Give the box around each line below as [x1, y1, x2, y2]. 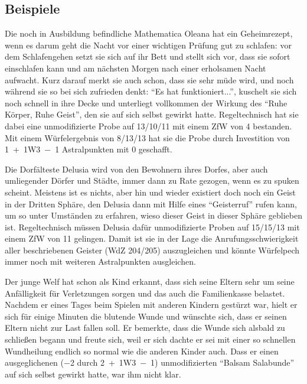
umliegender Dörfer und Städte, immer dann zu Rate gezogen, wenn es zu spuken [5, 174, 299, 187]
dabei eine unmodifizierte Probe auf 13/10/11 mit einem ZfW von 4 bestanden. [5, 119, 292, 132]
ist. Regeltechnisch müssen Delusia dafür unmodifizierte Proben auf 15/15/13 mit [5, 220, 300, 233]
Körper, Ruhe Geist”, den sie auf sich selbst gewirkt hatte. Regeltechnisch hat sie [5, 108, 299, 121]
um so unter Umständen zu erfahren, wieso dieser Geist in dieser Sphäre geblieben [5, 209, 302, 222]
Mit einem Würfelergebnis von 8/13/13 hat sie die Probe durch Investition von [5, 131, 290, 144]
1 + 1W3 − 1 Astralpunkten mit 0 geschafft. [5, 143, 172, 155]
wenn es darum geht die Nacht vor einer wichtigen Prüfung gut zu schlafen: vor [5, 38, 292, 51]
